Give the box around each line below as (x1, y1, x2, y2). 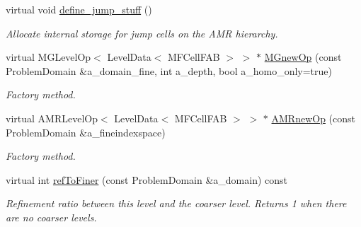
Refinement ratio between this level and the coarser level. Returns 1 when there (6, 196, 347, 211)
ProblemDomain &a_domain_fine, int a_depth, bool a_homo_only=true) (6, 63, 332, 78)
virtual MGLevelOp (6, 50, 91, 64)
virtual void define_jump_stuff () (6, 2, 152, 16)
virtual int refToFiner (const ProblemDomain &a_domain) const (6, 172, 288, 187)
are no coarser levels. (6, 209, 97, 224)
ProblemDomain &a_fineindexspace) (6, 124, 166, 139)
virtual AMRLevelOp (6, 110, 98, 125)
